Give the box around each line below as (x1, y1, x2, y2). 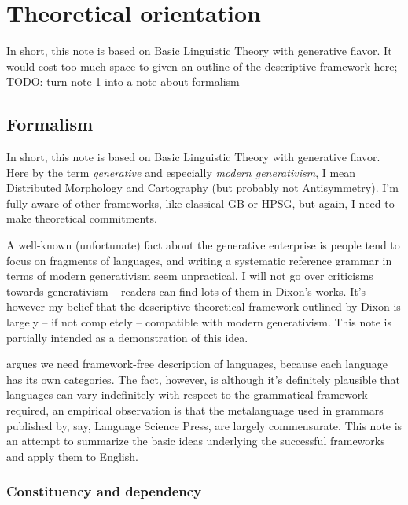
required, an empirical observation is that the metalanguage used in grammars (6, 402, 384, 418)
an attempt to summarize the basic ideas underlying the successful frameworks (6, 433, 385, 449)
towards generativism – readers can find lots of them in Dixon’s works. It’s (6, 282, 366, 299)
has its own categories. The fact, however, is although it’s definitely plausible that (6, 370, 401, 387)
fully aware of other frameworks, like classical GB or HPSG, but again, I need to (6, 194, 395, 211)
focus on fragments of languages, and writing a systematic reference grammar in (6, 252, 392, 268)
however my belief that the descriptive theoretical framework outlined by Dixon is (6, 298, 401, 315)
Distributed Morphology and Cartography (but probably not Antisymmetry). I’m (6, 179, 399, 196)
